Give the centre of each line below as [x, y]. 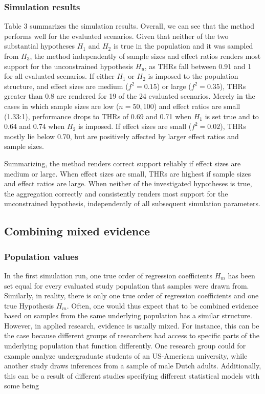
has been [241, 275]
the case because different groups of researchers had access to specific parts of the [132, 335]
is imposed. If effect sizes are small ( [135, 126]
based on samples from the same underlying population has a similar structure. [128, 315]
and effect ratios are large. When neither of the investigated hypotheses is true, [128, 183]
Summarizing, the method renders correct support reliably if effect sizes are [123, 163]
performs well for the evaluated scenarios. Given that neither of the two [116, 36]
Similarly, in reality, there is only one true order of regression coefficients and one [131, 295]
